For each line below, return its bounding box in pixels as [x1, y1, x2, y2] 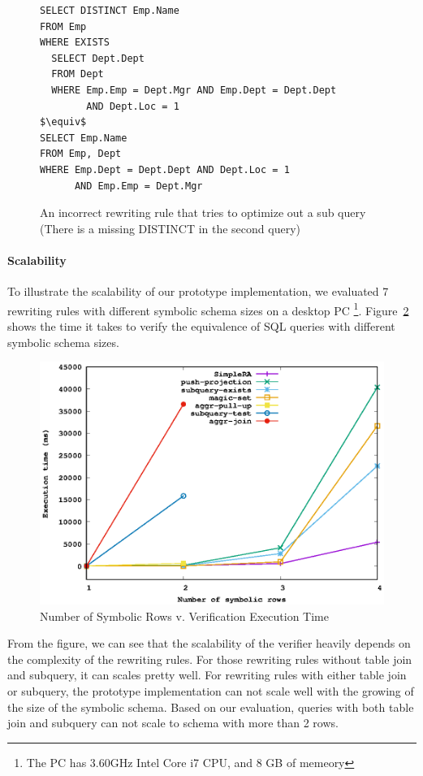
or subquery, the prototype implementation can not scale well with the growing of [7, 682, 414, 699]
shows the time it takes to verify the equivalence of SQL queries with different [7, 317, 395, 334]
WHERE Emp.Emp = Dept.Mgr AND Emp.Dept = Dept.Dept [51, 84, 337, 96]
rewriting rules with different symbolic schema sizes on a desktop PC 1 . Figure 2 [7, 299, 409, 319]
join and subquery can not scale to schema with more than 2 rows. [7, 714, 339, 731]
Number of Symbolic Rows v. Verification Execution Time [40, 607, 329, 624]
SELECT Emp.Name [40, 132, 127, 144]
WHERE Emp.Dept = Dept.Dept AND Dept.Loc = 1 [40, 163, 290, 176]
